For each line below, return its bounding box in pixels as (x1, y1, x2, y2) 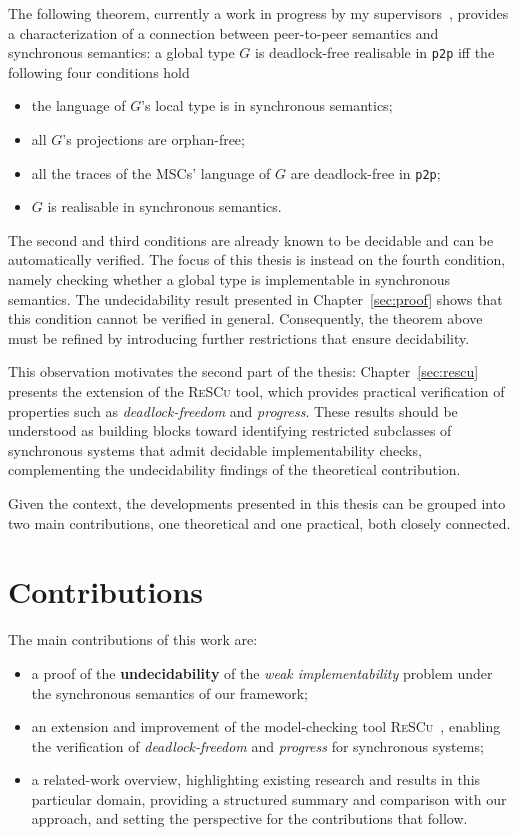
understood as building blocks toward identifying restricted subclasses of (8, 420, 452, 441)
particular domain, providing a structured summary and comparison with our (31, 788, 507, 809)
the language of (31, 95, 126, 116)
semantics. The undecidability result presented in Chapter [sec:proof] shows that (8, 288, 503, 309)
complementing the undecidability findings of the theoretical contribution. (8, 459, 461, 480)
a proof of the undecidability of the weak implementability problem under (31, 662, 493, 683)
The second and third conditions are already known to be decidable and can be (8, 229, 494, 250)
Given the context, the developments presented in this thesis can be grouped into (8, 493, 506, 513)
